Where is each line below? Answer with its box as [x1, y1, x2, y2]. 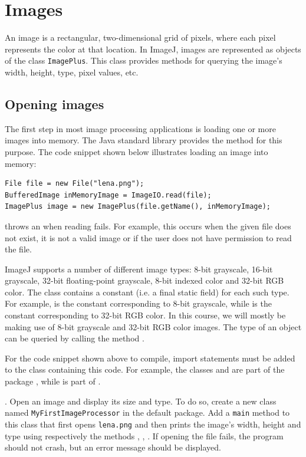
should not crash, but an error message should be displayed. [5, 441, 221, 453]
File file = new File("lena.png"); [5, 179, 144, 188]
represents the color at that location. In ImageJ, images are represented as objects [5, 42, 301, 55]
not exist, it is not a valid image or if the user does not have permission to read [5, 231, 292, 244]
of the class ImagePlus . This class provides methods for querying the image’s [5, 54, 282, 67]
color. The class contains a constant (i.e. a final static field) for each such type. [5, 285, 289, 298]
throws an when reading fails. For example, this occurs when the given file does [5, 219, 291, 232]
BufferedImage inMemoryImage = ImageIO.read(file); [5, 190, 212, 199]
